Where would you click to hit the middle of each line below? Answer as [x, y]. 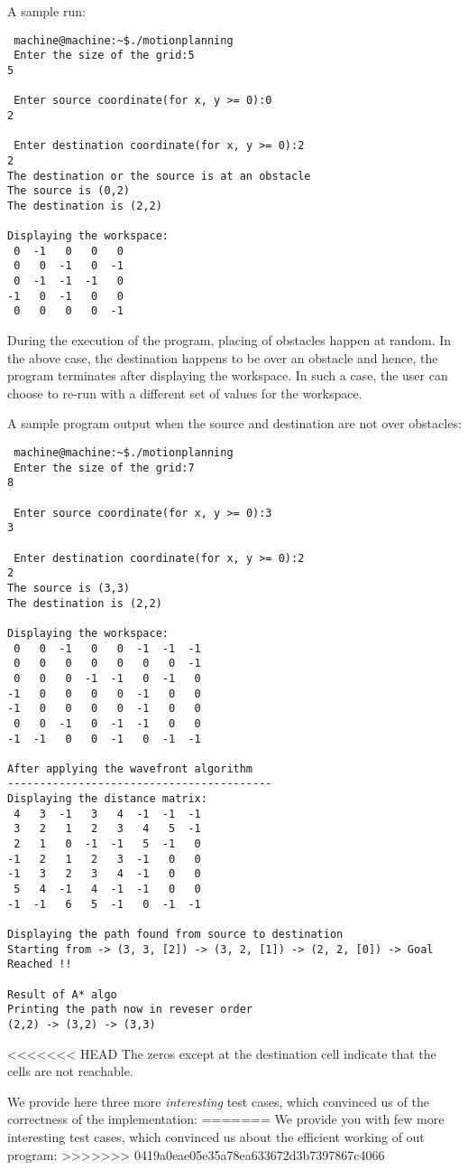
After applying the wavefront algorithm [130, 768]
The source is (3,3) [69, 588]
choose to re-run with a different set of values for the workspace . [185, 393]
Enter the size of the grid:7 [104, 468]
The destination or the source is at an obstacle [159, 176]
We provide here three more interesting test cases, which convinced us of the [218, 1101]
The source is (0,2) [69, 191]
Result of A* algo [62, 994]
